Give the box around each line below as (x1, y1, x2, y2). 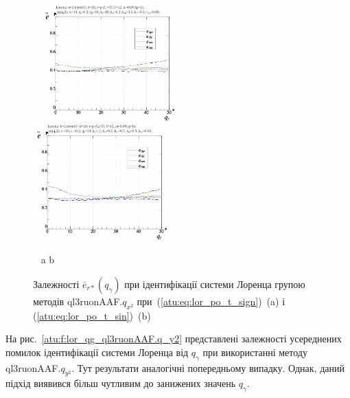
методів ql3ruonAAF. (33, 294, 123, 308)
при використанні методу (202, 344, 307, 359)
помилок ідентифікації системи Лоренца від (5, 344, 189, 359)
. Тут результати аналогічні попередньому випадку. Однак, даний (71, 360, 345, 375)
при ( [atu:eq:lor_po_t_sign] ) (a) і (137, 294, 285, 308)
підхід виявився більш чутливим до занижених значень (5, 376, 236, 390)
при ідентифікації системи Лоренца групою (124, 276, 305, 291)
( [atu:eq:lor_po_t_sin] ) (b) (33, 308, 151, 322)
